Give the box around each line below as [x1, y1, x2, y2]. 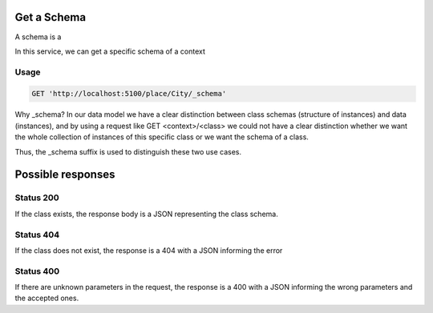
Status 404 [14, 229, 60, 240]
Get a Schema [14, 10, 87, 24]
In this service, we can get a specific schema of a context [14, 46, 206, 56]
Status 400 [14, 265, 60, 276]
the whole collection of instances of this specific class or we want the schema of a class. [14, 132, 309, 142]
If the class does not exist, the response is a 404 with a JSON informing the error [14, 245, 283, 255]
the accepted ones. [14, 293, 79, 303]
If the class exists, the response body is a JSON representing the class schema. [14, 209, 278, 219]
